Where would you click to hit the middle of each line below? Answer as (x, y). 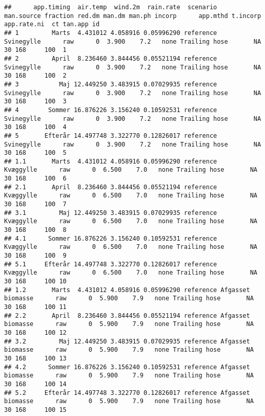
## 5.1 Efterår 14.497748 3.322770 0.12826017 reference (111, 264)
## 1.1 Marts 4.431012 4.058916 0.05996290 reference (111, 161)
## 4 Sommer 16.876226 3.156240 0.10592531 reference (111, 110)
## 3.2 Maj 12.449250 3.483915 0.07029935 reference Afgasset (127, 341)
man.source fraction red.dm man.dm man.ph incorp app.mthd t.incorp (133, 16)
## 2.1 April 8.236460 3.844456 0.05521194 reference (111, 187)
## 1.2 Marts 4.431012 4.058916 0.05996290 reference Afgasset (127, 290)
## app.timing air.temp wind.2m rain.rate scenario (111, 7)
